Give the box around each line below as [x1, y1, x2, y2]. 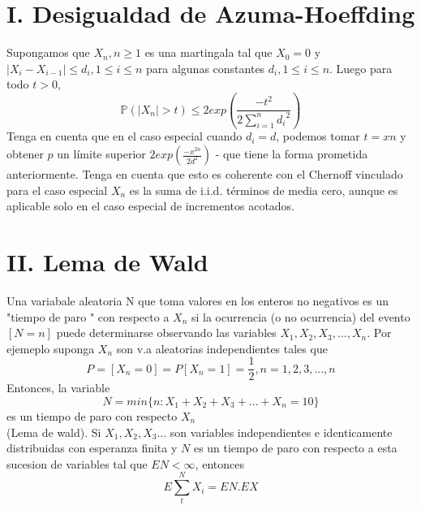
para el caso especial [6, 181, 108, 198]
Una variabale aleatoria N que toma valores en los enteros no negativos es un [6, 292, 389, 309]
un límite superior [57, 145, 146, 162]
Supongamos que [6, 44, 90, 61]
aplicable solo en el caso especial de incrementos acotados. [6, 197, 295, 214]
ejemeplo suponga [6, 339, 95, 357]
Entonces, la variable [6, 379, 110, 396]
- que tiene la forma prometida [215, 145, 368, 162]
